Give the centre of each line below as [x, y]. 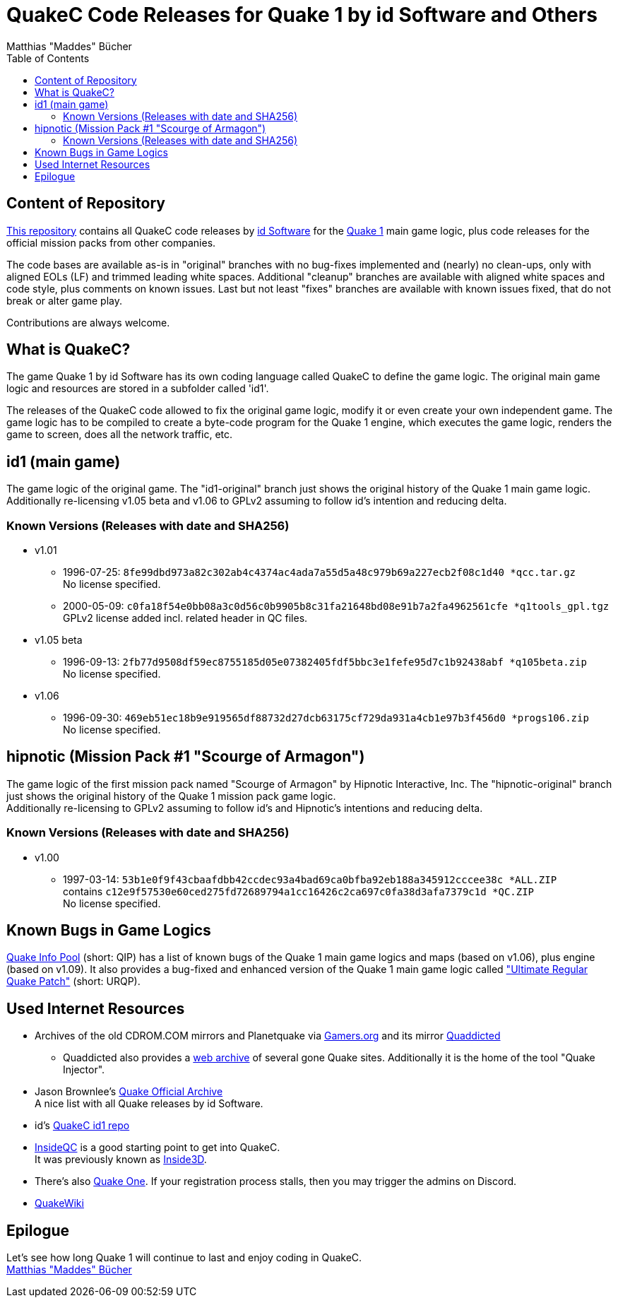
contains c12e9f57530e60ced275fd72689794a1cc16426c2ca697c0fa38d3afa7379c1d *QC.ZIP [299, 891]
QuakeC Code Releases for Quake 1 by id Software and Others [302, 15]
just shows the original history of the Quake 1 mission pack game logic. [171, 796]
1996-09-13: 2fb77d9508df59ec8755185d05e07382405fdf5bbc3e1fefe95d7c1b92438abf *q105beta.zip [325, 662]
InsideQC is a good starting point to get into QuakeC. [158, 1148]
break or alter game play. [64, 300]
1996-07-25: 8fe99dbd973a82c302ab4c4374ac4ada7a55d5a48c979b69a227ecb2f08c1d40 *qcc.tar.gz [320, 572]
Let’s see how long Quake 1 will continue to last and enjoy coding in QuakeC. [184, 1258]
